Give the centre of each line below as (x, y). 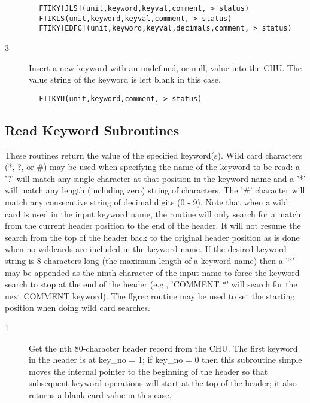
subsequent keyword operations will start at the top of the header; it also (163, 383)
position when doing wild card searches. (77, 307)
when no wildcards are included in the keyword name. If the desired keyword (146, 249)
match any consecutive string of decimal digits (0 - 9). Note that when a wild (147, 201)
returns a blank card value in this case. (100, 394)
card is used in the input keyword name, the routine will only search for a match (153, 213)
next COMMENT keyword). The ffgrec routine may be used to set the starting (150, 296)
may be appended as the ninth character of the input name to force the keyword (152, 272)
